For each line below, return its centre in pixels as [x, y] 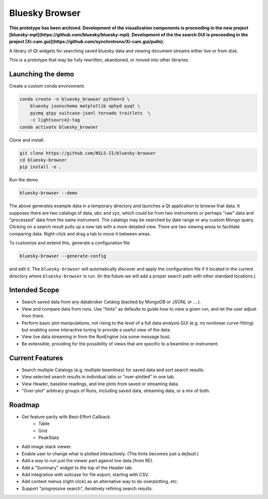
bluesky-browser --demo [49, 193]
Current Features [36, 358]
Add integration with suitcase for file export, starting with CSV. [85, 474]
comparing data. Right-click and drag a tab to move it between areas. [80, 234]
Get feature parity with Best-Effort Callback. [67, 416]
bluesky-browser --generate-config [63, 256]
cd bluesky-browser [43, 160]
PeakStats [49, 437]
